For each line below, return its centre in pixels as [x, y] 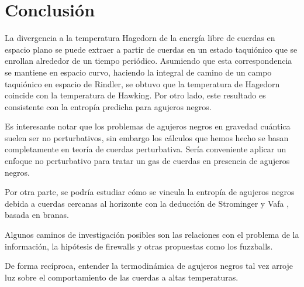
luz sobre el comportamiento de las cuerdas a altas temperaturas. [122, 277]
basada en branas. [37, 215]
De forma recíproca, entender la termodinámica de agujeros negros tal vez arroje [149, 266]
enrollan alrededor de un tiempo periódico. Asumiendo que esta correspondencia [148, 61]
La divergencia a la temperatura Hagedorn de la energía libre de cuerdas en [140, 38]
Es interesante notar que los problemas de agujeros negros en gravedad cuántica [148, 126]
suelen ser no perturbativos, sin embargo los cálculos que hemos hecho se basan [147, 137]
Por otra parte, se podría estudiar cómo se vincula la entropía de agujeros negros [150, 192]
